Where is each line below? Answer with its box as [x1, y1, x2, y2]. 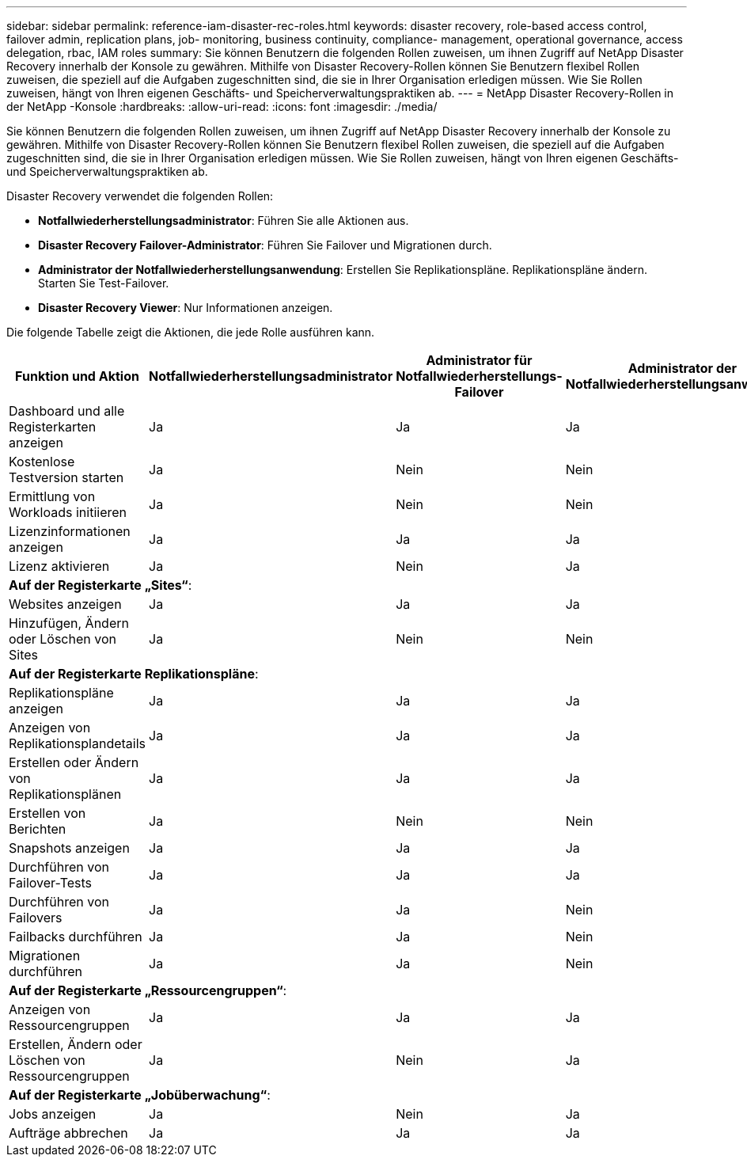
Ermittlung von [9, 488, 96, 504]
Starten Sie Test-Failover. [38, 276, 169, 290]
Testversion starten [9, 469, 124, 485]
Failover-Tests [9, 875, 93, 891]
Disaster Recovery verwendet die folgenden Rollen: [6, 189, 274, 203]
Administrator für [426, 352, 533, 368]
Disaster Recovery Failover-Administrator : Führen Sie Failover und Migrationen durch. [38, 238, 492, 252]
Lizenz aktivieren [9, 558, 110, 574]
